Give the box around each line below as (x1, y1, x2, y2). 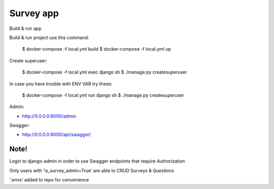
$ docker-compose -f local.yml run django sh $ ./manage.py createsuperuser (22, 92, 185, 98)
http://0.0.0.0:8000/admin (22, 113, 77, 119)
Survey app (9, 8, 59, 19)
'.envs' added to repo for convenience (9, 177, 89, 183)
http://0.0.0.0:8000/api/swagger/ (22, 132, 91, 138)
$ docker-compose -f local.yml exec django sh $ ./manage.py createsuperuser (22, 69, 187, 75)
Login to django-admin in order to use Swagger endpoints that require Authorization (9, 158, 185, 164)
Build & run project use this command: (9, 34, 89, 41)
